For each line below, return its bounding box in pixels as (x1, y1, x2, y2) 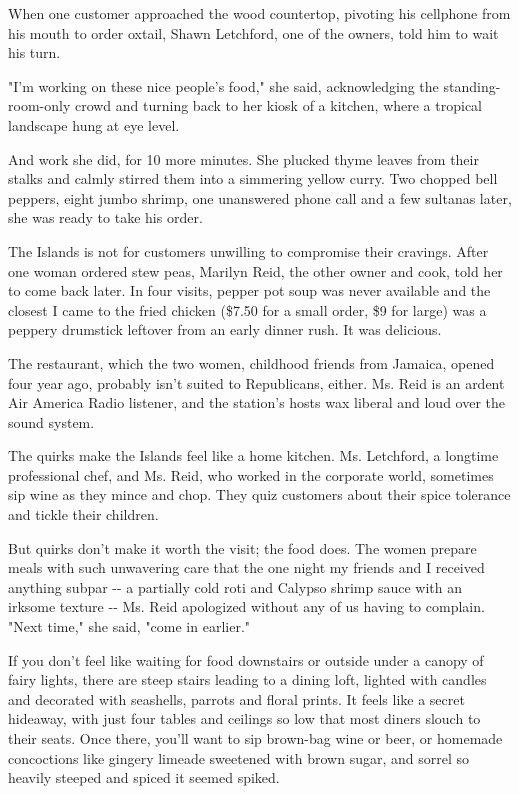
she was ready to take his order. (8, 207, 203, 228)
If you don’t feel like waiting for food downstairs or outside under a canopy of (8, 649, 484, 670)
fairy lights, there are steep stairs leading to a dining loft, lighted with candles (8, 669, 487, 690)
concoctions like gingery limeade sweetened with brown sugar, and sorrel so (8, 747, 469, 768)
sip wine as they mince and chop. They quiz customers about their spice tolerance (8, 484, 511, 505)
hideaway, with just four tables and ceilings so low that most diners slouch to (8, 708, 481, 729)
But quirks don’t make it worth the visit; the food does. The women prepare (8, 537, 477, 558)
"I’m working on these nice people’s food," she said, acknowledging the (8, 75, 439, 96)
